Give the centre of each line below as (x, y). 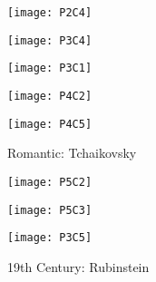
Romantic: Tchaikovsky (72, 153)
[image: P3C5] (50, 238)
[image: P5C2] (50, 182)
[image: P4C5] (50, 124)
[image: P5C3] (50, 210)
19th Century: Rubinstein (78, 266)
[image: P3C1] (50, 68)
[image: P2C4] (50, 13)
